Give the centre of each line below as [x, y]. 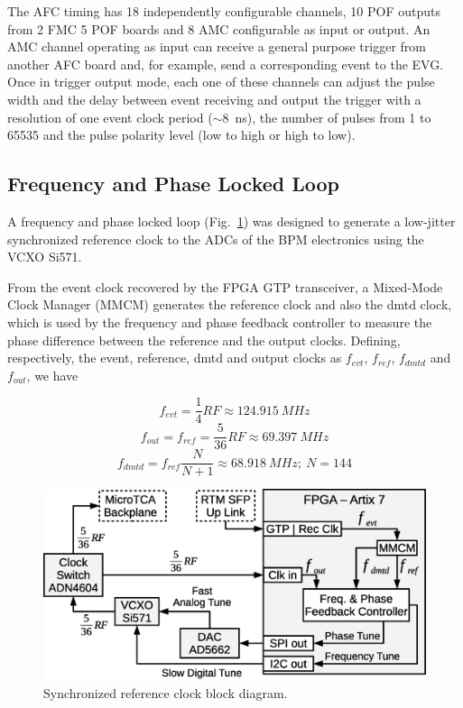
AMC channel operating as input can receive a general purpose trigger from [217, 46]
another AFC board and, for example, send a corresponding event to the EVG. [226, 64]
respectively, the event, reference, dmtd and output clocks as [175, 358]
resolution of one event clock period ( [110, 117]
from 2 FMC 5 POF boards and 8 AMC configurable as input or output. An [219, 28]
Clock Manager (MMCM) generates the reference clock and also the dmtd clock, [230, 304]
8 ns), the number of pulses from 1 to [327, 117]
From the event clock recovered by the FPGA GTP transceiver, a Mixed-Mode [225, 286]
